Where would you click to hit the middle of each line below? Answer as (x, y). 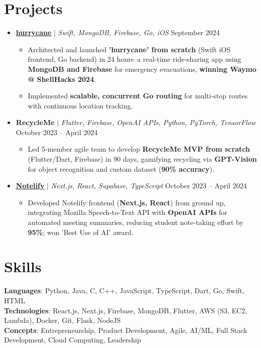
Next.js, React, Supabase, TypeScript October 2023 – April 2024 (149, 186)
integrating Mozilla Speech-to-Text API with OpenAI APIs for (127, 212)
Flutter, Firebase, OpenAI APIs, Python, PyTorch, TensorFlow (158, 122)
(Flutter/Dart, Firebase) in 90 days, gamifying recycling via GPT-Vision (142, 159)
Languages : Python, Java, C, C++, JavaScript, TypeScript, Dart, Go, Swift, (124, 291)
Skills (23, 266)
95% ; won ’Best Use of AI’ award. (81, 232)
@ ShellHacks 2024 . (62, 79)
